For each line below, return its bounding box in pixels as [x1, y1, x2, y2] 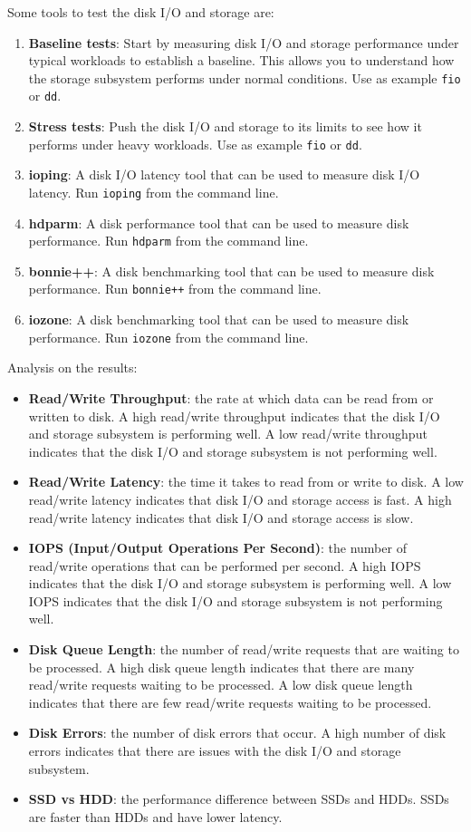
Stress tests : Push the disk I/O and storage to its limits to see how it [28, 117, 422, 136]
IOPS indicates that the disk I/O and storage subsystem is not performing [28, 591, 443, 610]
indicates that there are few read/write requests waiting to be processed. [28, 692, 432, 711]
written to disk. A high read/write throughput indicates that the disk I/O [28, 406, 440, 425]
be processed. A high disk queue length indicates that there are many [28, 657, 415, 676]
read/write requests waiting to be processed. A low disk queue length [28, 675, 413, 694]
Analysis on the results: [7, 358, 138, 377]
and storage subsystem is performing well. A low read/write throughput [28, 424, 428, 443]
